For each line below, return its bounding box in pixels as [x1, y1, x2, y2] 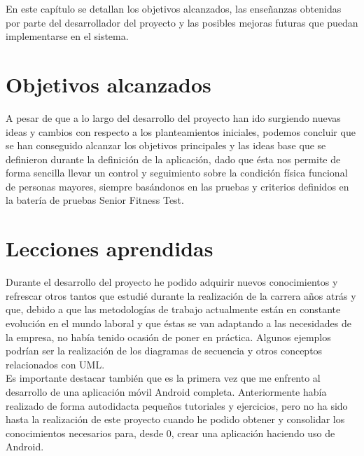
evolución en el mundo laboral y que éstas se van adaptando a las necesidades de [6, 315, 351, 330]
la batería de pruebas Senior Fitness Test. [6, 193, 184, 207]
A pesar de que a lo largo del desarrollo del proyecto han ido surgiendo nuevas [6, 110, 341, 125]
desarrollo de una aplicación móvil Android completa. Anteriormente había [6, 384, 327, 399]
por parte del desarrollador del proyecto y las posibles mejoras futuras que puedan [6, 15, 358, 29]
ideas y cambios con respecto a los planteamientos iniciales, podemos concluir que [6, 124, 356, 139]
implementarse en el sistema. [6, 29, 129, 43]
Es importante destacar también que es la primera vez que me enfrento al [6, 371, 321, 385]
